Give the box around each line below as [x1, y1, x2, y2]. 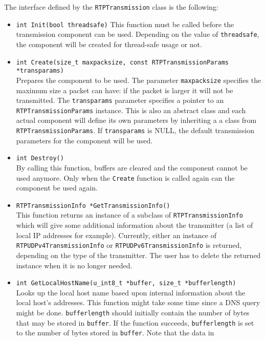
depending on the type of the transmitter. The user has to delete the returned [16, 249, 261, 260]
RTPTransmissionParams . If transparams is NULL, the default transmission [16, 125, 254, 136]
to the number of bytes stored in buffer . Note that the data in [16, 327, 214, 338]
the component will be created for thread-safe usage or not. [16, 38, 202, 49]
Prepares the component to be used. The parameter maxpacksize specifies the [16, 74, 261, 85]
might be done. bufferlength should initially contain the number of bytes [16, 307, 250, 317]
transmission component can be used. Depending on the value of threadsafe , [16, 29, 259, 39]
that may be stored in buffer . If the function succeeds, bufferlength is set [16, 317, 254, 328]
